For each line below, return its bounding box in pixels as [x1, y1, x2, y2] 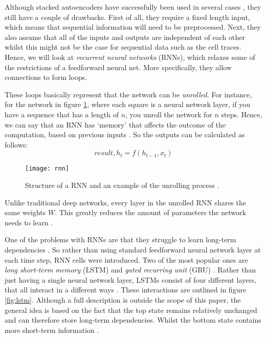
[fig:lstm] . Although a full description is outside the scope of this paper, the [5, 294, 241, 305]
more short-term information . [5, 324, 99, 335]
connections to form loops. [5, 72, 87, 82]
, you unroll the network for [125, 109, 212, 119]
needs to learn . [5, 217, 53, 227]
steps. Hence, [221, 109, 262, 119]
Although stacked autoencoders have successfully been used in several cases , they [5, 2, 261, 12]
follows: [5, 139, 28, 150]
